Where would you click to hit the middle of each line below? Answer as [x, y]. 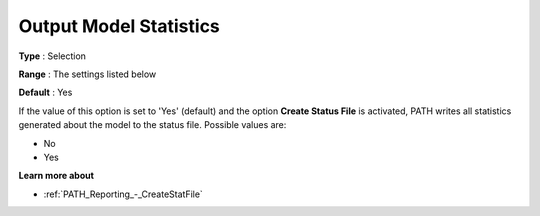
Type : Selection [52, 56]
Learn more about [56, 176]
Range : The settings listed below [87, 74]
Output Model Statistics [119, 26]
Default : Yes [45, 92]
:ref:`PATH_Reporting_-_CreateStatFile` [123, 194]
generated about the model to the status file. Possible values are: [152, 125]
